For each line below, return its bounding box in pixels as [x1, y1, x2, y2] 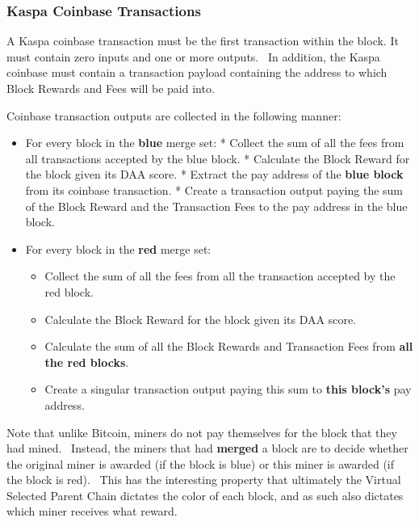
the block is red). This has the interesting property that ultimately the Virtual [6, 471, 401, 488]
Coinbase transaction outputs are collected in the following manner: [6, 107, 341, 124]
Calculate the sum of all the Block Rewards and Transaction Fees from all [44, 338, 413, 355]
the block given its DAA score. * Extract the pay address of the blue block [25, 166, 404, 183]
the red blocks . [44, 353, 129, 370]
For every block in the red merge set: [25, 240, 212, 257]
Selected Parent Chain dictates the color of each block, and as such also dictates [6, 486, 404, 503]
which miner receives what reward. [6, 503, 178, 520]
